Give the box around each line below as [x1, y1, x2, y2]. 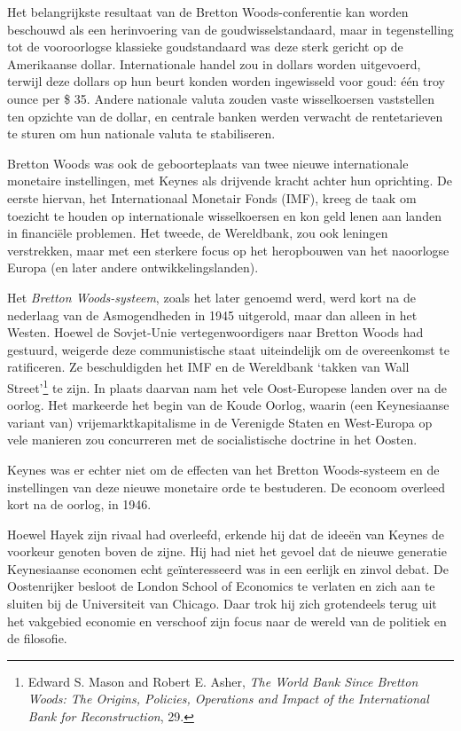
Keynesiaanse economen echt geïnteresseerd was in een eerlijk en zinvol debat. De [7, 559, 449, 578]
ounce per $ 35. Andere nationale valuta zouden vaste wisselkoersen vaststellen [7, 89, 434, 107]
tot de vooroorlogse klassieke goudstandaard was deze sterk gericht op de [7, 37, 403, 56]
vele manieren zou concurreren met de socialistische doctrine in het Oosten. [7, 430, 418, 449]
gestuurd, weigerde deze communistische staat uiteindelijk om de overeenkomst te [7, 340, 449, 358]
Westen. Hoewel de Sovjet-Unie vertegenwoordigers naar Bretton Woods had [7, 323, 424, 342]
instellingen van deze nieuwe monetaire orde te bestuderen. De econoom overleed [7, 477, 445, 496]
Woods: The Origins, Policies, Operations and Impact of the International [27, 689, 429, 708]
